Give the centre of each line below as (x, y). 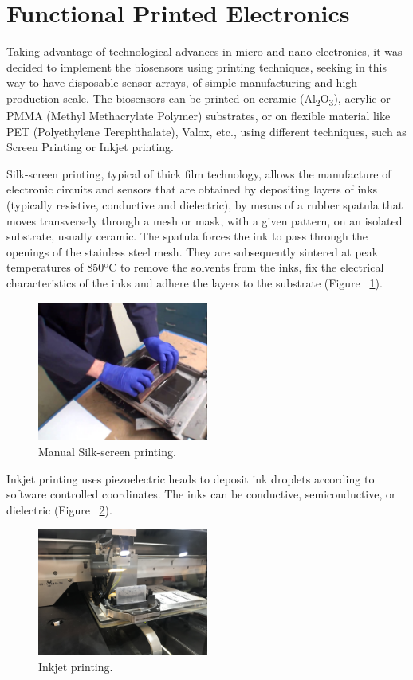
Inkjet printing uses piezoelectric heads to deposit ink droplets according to (191, 478)
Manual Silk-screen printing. (107, 451)
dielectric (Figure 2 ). (59, 509)
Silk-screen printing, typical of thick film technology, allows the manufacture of (199, 173)
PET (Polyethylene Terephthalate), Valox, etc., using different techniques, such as (206, 131)
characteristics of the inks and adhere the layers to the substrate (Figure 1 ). (195, 282)
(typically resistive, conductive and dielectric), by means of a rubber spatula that (205, 205)
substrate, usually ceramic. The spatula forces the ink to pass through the (187, 236)
